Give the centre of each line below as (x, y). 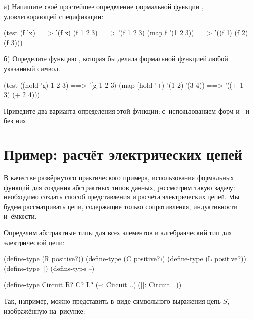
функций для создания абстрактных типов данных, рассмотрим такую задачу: (120, 187)
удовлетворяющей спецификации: (54, 16)
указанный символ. (32, 68)
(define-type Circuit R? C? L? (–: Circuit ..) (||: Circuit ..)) (93, 284)
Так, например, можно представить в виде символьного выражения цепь (112, 301)
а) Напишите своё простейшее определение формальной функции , (104, 6)
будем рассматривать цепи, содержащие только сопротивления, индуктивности (121, 206)
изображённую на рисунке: (45, 310)
